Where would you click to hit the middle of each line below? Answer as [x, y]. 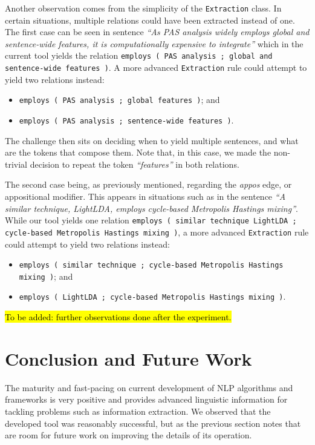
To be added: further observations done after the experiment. [118, 317]
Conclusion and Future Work [128, 358]
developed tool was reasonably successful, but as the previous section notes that [153, 423]
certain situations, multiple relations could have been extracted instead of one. [150, 20]
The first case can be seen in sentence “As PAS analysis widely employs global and [157, 32]
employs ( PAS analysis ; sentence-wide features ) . [126, 120]
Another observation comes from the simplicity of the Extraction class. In [143, 8]
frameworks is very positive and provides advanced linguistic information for [146, 399]
